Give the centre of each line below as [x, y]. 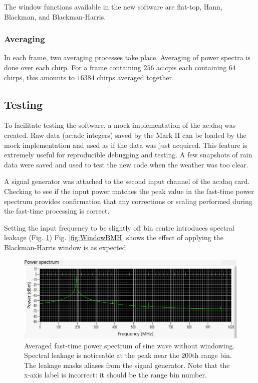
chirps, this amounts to [40, 77]
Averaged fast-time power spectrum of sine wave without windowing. [130, 345]
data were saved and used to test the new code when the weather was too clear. [126, 164]
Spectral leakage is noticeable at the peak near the [102, 355]
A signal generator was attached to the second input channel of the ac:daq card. [127, 181]
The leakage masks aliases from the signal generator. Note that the [127, 365]
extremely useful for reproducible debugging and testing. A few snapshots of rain [128, 155]
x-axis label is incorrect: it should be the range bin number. [115, 375]
